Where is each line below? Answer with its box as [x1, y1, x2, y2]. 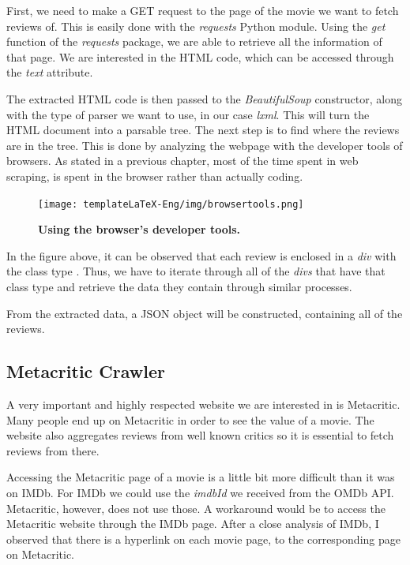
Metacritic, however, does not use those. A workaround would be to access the [6, 500, 386, 516]
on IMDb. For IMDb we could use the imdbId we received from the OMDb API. [6, 484, 394, 500]
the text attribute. [6, 64, 93, 80]
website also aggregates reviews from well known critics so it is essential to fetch [6, 427, 394, 443]
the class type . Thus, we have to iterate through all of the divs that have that [6, 263, 386, 279]
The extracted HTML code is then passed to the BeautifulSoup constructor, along [6, 90, 402, 107]
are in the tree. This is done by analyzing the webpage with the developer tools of [6, 137, 403, 153]
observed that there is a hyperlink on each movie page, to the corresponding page [6, 530, 401, 547]
